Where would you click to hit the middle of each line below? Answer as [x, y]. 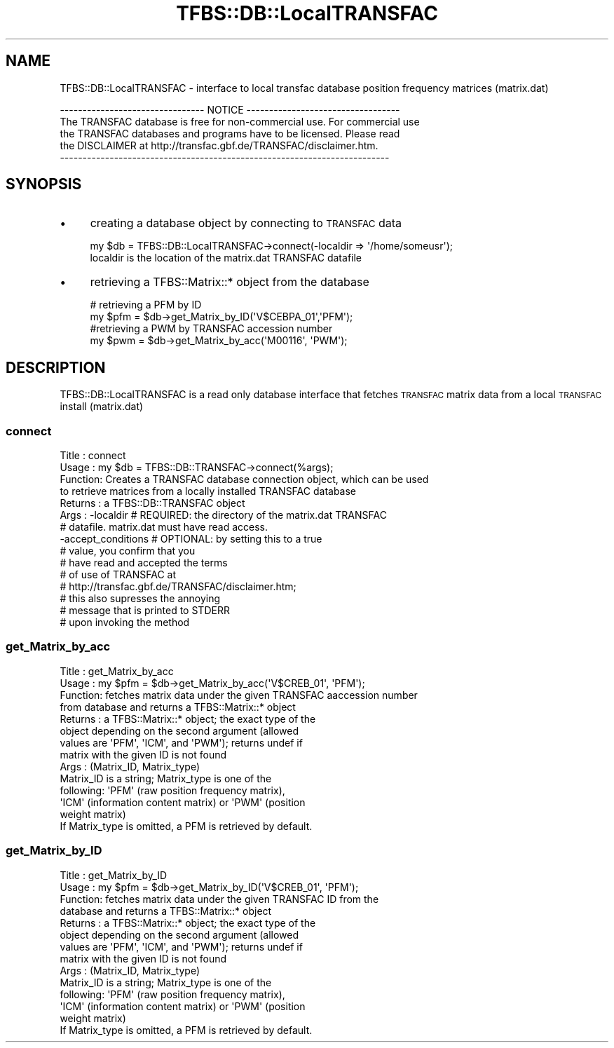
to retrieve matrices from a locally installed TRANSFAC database [208, 491]
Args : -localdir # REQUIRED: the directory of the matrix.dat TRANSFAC [223, 515]
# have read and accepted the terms [144, 563]
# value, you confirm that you [128, 551]
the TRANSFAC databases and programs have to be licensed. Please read [230, 133]
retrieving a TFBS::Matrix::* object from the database [230, 282]
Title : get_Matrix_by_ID [114, 875]
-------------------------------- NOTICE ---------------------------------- [230, 109]
